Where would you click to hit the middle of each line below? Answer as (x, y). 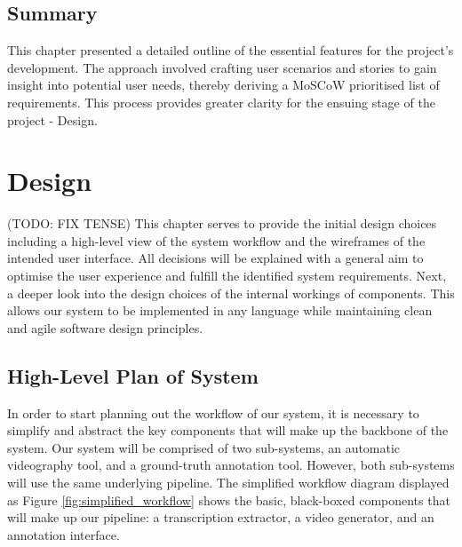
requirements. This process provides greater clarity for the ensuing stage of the (221, 102)
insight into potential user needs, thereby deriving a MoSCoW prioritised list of (223, 85)
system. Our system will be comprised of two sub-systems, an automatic (204, 447)
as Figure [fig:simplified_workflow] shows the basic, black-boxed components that (229, 499)
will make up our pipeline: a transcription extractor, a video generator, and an (221, 517)
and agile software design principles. (105, 327)
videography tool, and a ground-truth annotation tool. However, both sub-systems (231, 465)
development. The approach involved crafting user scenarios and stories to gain (222, 67)
